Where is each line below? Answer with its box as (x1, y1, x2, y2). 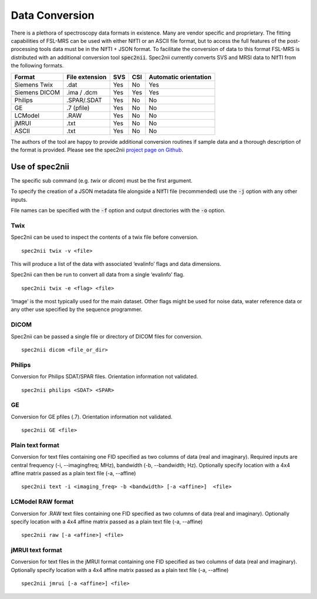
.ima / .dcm (66, 88, 98, 96)
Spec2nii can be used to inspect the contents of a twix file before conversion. (11, 233, 199, 241)
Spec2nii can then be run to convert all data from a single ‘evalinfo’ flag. (11, 271, 185, 278)
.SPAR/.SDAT (66, 96, 102, 104)
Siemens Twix (14, 80, 53, 89)
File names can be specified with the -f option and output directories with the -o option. (11, 207, 226, 214)
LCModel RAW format (11, 498, 74, 506)
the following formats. (11, 62, 64, 69)
